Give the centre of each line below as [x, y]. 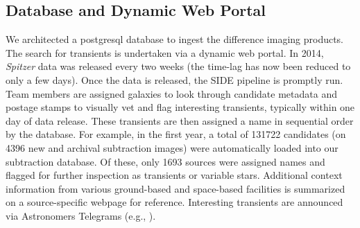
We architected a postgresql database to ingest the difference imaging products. [175, 39]
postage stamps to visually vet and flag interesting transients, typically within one [180, 107]
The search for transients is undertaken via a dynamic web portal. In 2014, [165, 52]
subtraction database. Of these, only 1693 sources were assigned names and [165, 161]
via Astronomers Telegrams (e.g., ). [81, 215]
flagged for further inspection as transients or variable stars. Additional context [174, 175]
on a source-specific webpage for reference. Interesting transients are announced [174, 202]
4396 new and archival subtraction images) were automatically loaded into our [172, 147]
